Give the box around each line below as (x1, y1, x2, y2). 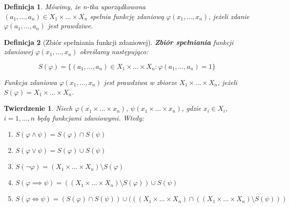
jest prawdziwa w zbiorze (103, 77, 177, 87)
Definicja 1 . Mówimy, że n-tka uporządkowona (4, 1, 146, 11)
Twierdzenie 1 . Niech (4, 103, 73, 113)
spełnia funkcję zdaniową (90, 11, 164, 21)
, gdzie (182, 103, 201, 113)
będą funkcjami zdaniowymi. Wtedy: (37, 112, 144, 123)
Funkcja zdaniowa (4, 77, 57, 87)
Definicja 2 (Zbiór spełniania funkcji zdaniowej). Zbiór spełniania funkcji (4, 37, 233, 47)
